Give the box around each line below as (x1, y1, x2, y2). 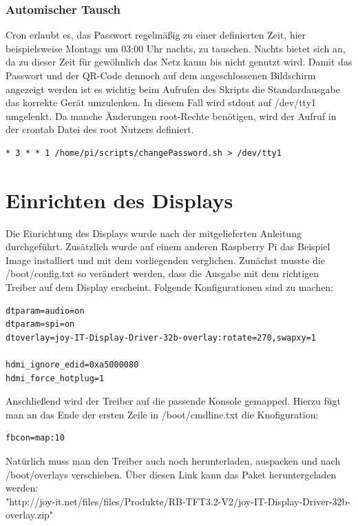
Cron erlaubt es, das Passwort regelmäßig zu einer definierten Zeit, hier (6, 28, 306, 42)
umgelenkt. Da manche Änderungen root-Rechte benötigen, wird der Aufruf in (6, 108, 337, 123)
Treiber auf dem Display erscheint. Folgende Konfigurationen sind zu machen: (6, 280, 334, 294)
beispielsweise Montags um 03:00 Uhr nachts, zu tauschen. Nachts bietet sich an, (6, 41, 346, 55)
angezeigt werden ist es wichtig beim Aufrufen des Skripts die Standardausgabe (6, 81, 340, 96)
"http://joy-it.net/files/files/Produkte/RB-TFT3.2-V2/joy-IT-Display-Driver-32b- (6, 494, 351, 508)
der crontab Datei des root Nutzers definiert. (6, 122, 194, 136)
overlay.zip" (6, 507, 54, 522)
